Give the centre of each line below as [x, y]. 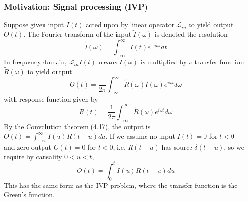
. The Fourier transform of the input [77, 34]
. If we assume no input [140, 136]
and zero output [28, 147]
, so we [234, 147]
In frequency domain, [35, 62]
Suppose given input [34, 24]
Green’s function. [29, 194]
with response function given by [51, 99]
